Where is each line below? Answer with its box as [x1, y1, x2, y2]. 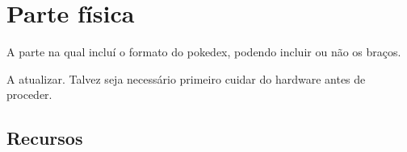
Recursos [6, 125, 83, 150]
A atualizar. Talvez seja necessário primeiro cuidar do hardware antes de [6, 70, 366, 87]
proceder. [6, 86, 52, 103]
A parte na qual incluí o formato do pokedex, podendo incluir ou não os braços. [6, 43, 401, 60]
